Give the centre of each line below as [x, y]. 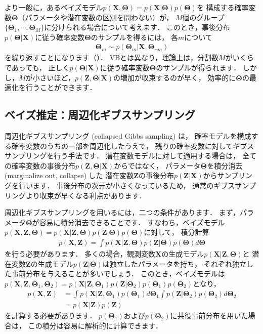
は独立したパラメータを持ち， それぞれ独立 [174, 263]
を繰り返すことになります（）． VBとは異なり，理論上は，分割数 [112, 57]
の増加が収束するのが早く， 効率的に [175, 77]
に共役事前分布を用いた [209, 316]
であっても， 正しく [37, 67]
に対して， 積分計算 [177, 232]
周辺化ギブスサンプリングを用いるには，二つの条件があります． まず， [122, 212]
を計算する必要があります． [51, 316]
